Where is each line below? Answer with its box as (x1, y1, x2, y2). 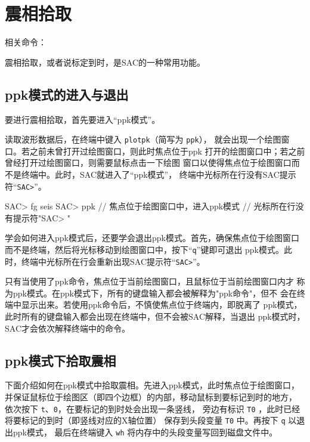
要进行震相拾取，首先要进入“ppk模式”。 (5, 113, 160, 125)
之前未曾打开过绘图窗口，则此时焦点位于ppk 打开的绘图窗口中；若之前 (29, 144, 305, 157)
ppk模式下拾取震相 (5, 351, 116, 369)
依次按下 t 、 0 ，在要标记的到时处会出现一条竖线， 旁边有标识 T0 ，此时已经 (5, 402, 300, 415)
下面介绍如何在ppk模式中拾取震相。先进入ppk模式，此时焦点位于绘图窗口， (5, 379, 299, 391)
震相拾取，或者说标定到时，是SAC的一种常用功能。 (5, 55, 205, 68)
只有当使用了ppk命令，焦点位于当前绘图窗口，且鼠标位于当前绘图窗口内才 (5, 275, 294, 288)
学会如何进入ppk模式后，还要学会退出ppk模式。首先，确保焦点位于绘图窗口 (5, 231, 299, 244)
